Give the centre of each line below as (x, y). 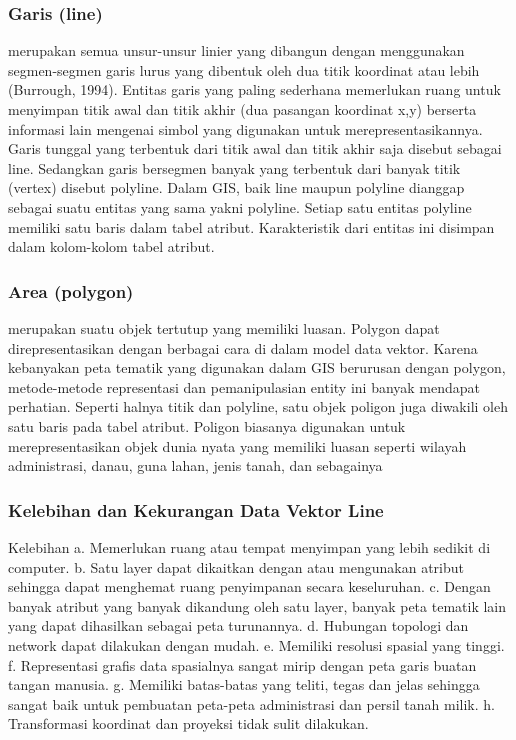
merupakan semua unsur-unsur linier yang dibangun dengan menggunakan (236, 50)
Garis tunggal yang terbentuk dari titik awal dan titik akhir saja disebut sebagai (255, 148)
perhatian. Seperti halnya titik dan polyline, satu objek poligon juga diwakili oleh (258, 406)
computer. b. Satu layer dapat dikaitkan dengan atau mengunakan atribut (236, 566)
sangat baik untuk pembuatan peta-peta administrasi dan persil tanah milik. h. (251, 703)
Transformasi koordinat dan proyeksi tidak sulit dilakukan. (188, 723)
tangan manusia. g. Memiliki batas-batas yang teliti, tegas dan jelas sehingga (244, 684)
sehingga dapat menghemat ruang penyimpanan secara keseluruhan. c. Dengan (249, 586)
